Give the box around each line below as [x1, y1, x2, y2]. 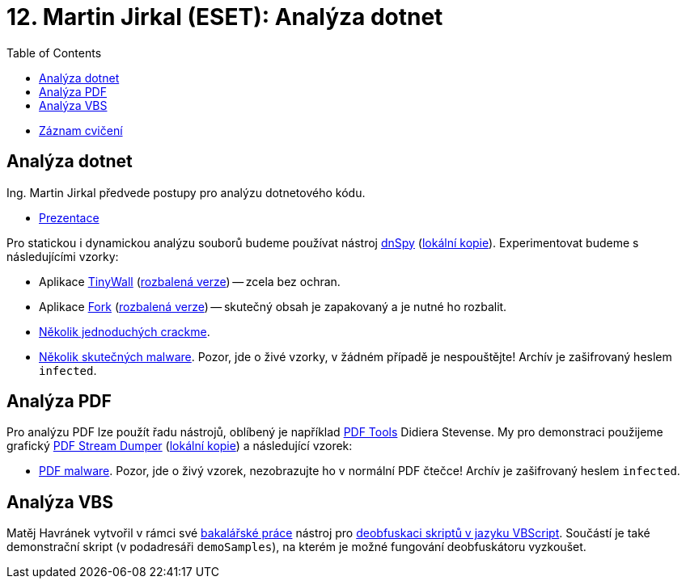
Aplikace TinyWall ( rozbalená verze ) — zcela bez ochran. [39, 274, 341, 288]
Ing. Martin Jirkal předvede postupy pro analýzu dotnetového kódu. [6, 185, 366, 200]
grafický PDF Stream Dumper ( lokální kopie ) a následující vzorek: [6, 439, 353, 453]
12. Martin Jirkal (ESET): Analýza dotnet [6, 3, 443, 31]
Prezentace [39, 210, 100, 225]
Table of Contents [6, 45, 102, 60]
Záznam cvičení [39, 123, 123, 137]
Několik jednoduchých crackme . [39, 324, 210, 339]
